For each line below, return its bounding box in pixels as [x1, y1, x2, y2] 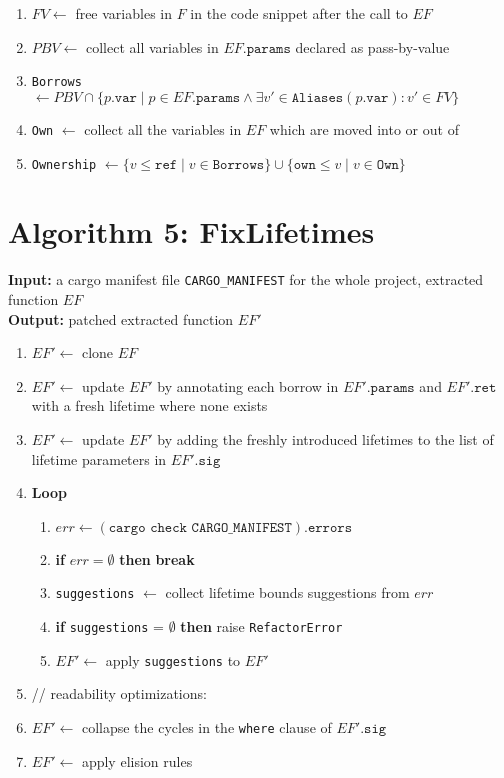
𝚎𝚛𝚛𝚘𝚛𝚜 [307, 520, 353, 535]
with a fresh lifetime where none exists [31, 395, 268, 416]
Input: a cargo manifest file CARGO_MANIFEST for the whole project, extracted [8, 269, 484, 290]
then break [119, 548, 195, 569]
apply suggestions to [105, 649, 241, 670]
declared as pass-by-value [295, 36, 450, 57]
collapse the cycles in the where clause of [81, 716, 332, 737]
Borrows [31, 75, 82, 90]
